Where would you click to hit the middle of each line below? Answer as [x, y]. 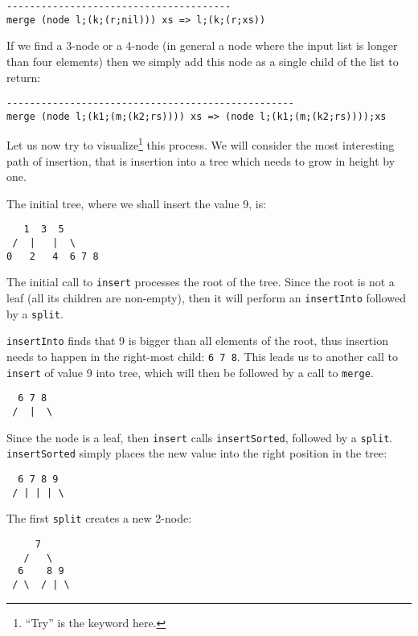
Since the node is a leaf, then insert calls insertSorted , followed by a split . [200, 437]
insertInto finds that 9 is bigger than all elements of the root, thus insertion [197, 341]
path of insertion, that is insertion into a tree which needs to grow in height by [201, 160]
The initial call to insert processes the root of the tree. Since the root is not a [201, 282]
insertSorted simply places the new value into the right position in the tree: [197, 453]
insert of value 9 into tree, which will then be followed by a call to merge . [190, 372]
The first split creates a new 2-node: [99, 518]
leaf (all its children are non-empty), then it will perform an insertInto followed [206, 298]
